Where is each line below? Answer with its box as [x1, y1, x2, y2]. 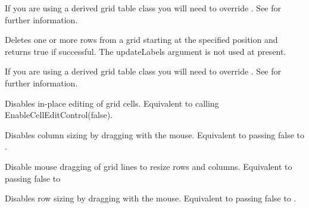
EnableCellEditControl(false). [5, 108, 113, 121]
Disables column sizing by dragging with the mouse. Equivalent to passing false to [5, 128, 305, 141]
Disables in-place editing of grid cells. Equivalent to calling [5, 97, 219, 109]
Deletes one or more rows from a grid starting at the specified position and [5, 33, 278, 46]
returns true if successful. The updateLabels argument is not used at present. [5, 45, 286, 57]
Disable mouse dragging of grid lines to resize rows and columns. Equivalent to [5, 160, 292, 172]
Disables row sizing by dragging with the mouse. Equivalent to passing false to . [5, 192, 296, 204]
